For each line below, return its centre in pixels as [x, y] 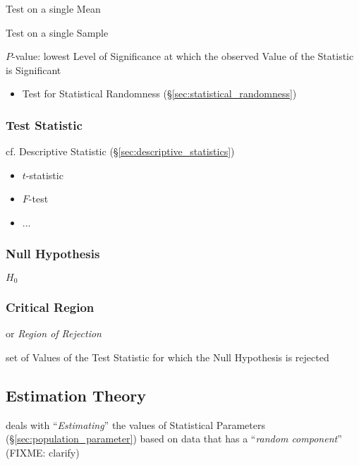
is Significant [34, 70]
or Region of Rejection [54, 333]
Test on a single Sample [57, 32]
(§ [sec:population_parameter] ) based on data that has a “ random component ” [174, 439]
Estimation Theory [76, 395]
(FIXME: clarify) [43, 453]
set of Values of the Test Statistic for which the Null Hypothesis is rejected [168, 357]
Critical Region [50, 307]
